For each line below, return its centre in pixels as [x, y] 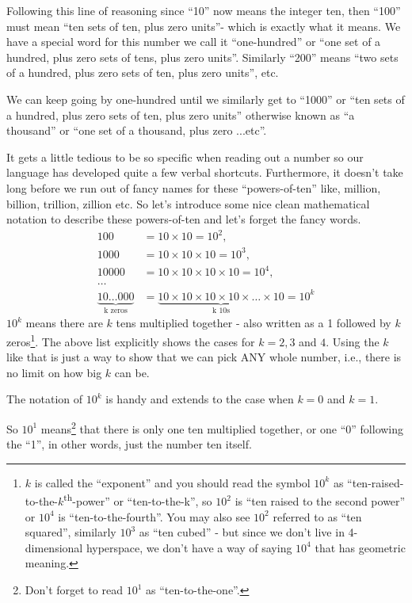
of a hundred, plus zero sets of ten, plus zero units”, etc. [143, 73]
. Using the [353, 341]
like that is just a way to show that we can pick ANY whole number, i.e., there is [204, 357]
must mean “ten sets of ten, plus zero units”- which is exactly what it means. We [204, 26]
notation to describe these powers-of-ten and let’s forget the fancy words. [184, 219]
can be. [132, 372]
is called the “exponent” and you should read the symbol [172, 482]
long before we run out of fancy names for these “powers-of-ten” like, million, [194, 187]
